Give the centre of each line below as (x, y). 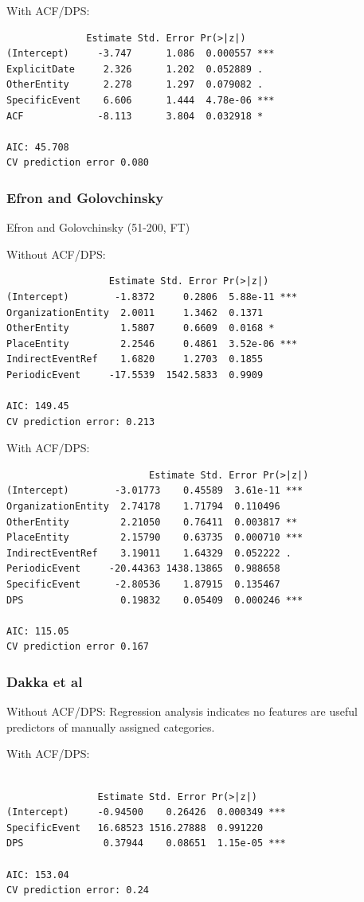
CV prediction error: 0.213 (81, 422)
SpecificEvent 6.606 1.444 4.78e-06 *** (141, 100)
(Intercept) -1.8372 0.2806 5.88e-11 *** (152, 297)
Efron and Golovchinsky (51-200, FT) (98, 227)
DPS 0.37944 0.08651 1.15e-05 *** (146, 843)
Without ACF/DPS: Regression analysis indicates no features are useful (182, 711)
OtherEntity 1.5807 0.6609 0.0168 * (141, 328)
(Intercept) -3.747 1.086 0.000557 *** (141, 54)
